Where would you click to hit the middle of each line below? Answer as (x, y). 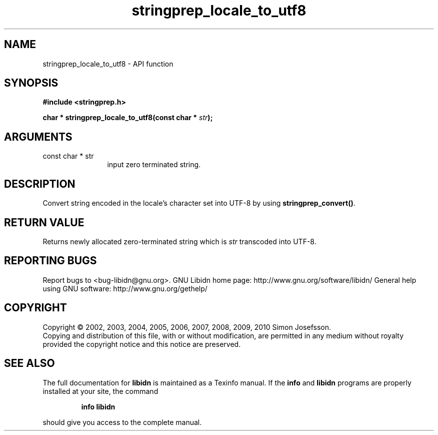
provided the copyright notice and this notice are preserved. (142, 344)
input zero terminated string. (154, 165)
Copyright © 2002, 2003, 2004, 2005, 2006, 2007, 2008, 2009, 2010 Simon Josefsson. (187, 327)
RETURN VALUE (44, 222)
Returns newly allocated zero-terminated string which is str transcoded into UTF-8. (179, 241)
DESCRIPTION (40, 184)
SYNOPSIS (31, 83)
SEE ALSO (29, 363)
